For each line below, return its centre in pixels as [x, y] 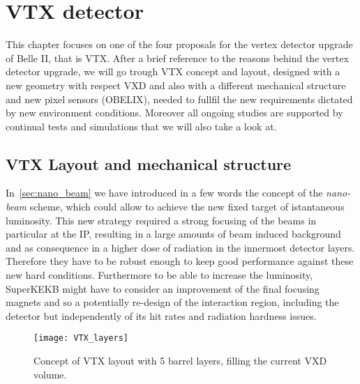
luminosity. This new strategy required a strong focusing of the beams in [161, 220]
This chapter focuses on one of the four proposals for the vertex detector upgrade [179, 44]
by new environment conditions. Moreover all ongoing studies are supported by [174, 113]
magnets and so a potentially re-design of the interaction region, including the [172, 302]
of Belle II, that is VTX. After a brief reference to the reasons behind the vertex [177, 57]
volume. [50, 374]
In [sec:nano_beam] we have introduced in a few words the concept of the [164, 193]
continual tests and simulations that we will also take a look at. [141, 126]
